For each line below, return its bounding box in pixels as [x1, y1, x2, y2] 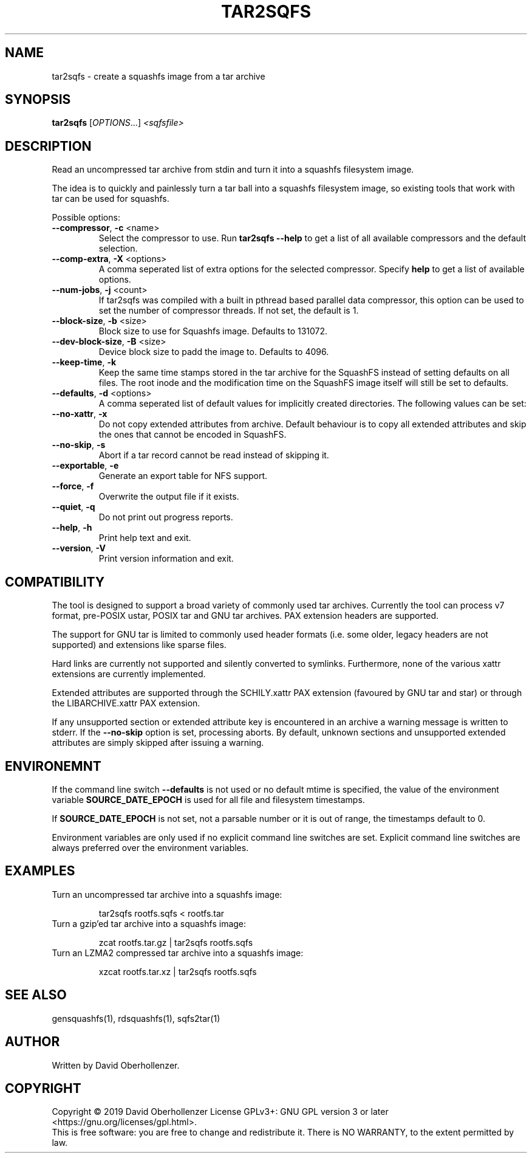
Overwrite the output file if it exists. [98, 491, 239, 502]
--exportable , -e [52, 460, 119, 471]
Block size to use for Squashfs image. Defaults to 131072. [98, 326, 328, 337]
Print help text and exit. [98, 532, 191, 543]
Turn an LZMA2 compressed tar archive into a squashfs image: [52, 947, 304, 958]
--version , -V [52, 543, 106, 554]
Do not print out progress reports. [98, 512, 233, 523]
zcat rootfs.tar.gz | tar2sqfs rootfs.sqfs [98, 937, 253, 948]
